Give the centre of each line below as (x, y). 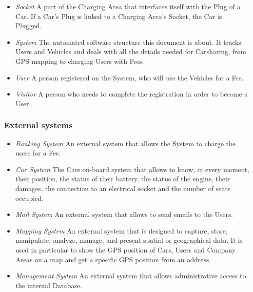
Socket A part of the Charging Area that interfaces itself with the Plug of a (128, 6)
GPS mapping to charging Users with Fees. (80, 61)
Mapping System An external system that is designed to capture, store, (121, 230)
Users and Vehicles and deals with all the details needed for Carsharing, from (131, 51)
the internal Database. (49, 285)
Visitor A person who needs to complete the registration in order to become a (132, 94)
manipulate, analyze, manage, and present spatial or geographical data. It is (129, 240)
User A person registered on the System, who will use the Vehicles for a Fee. (129, 77)
